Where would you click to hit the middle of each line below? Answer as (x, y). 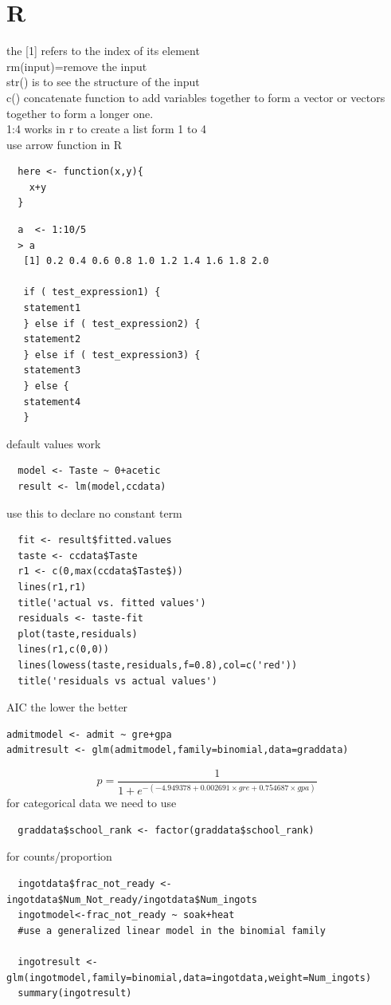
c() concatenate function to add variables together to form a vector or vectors (196, 97)
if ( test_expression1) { (92, 292)
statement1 (52, 308)
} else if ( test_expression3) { (112, 355)
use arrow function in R (65, 144)
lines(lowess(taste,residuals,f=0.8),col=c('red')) (158, 665)
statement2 (52, 339)
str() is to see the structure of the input (103, 82)
